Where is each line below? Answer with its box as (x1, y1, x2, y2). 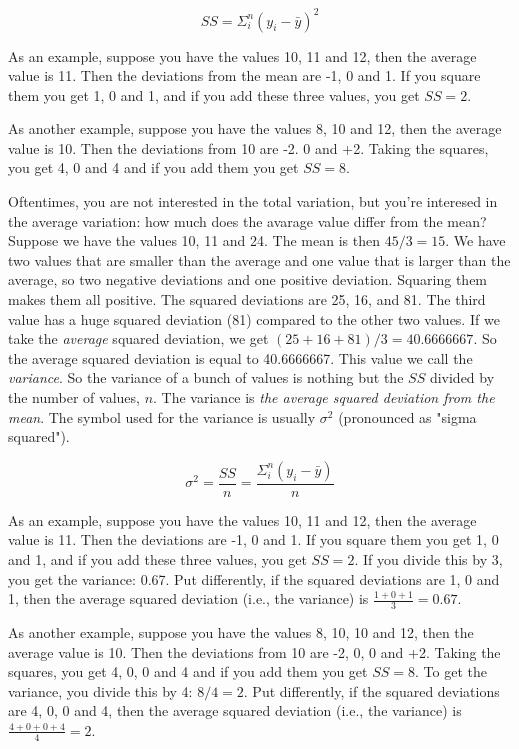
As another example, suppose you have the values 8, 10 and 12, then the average (8, 118, 502, 139)
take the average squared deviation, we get (8, 328, 269, 349)
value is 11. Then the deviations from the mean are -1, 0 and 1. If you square (8, 65, 481, 86)
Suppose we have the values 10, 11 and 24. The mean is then (8, 230, 380, 251)
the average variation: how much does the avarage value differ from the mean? (8, 210, 487, 231)
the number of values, (8, 387, 140, 407)
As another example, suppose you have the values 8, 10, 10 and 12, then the (8, 622, 474, 643)
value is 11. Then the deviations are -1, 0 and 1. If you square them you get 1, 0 (8, 529, 499, 550)
